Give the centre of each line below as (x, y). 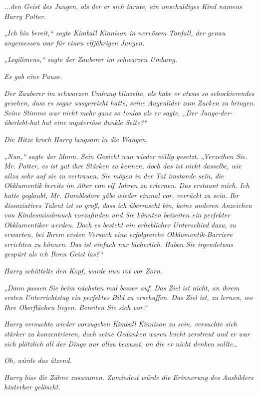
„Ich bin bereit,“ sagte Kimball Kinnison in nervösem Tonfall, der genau (115, 33)
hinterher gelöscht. (32, 387)
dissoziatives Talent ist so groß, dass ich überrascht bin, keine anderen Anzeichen (128, 205)
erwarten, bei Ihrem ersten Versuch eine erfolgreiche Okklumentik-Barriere (118, 234)
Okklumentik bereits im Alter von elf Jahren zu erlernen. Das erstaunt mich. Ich (127, 185)
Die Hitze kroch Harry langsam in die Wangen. (76, 139)
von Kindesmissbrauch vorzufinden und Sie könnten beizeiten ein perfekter (117, 215)
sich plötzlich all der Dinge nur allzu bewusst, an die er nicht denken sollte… (121, 343)
